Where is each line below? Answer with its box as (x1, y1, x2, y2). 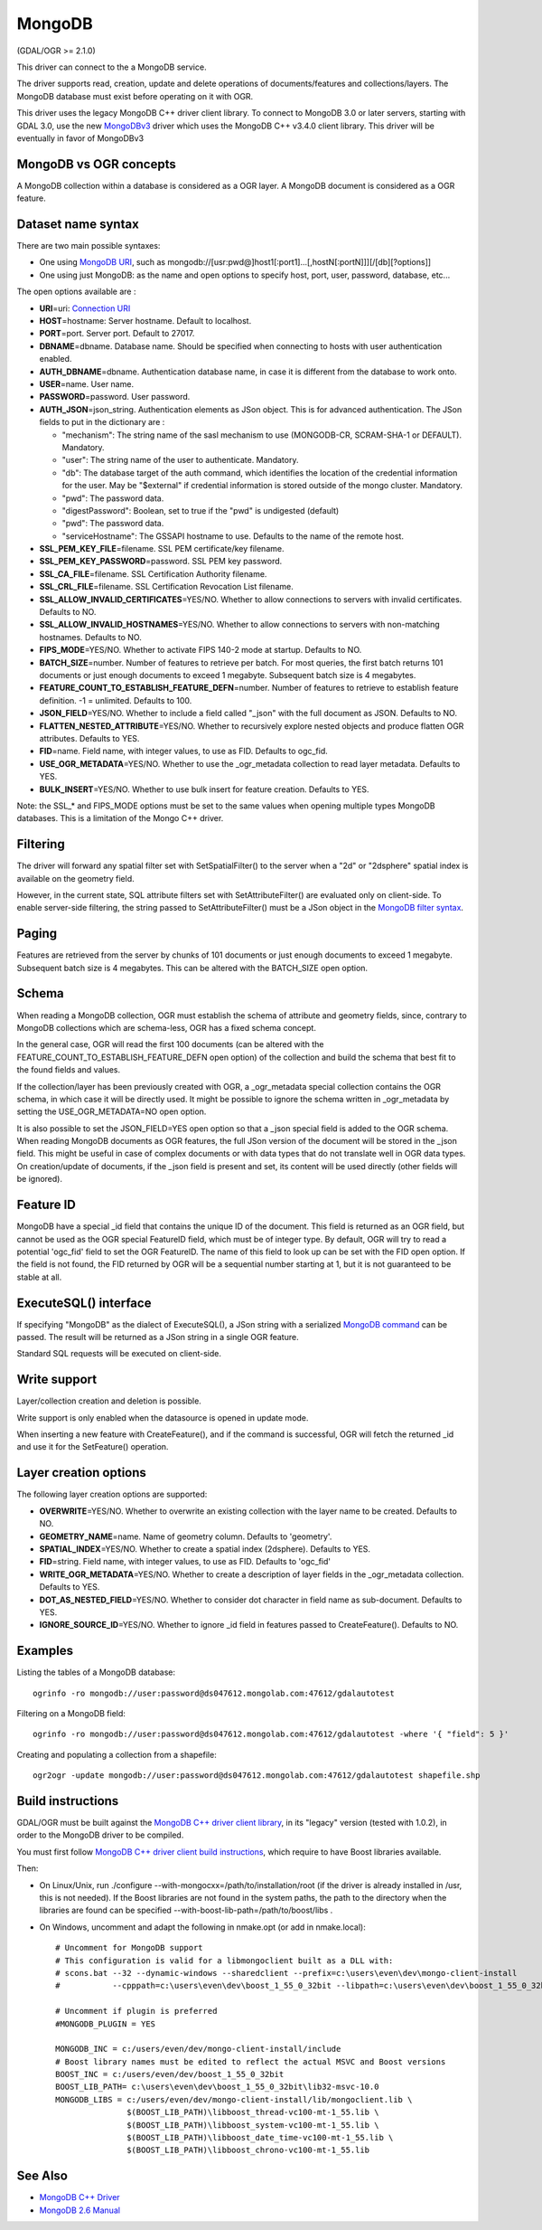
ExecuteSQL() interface (16, 1295, 152, 1310)
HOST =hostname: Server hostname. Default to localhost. (39, 316, 252, 326)
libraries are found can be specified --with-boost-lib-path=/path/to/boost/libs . (39, 1904, 333, 1916)
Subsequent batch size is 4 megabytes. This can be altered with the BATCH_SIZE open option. (16, 962, 369, 973)
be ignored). (16, 1174, 63, 1185)
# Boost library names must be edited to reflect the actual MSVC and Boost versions (55, 2056, 446, 2066)
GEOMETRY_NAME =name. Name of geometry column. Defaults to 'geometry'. (39, 1531, 332, 1542)
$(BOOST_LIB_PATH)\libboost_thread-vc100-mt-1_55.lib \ (126, 2107, 379, 2118)
